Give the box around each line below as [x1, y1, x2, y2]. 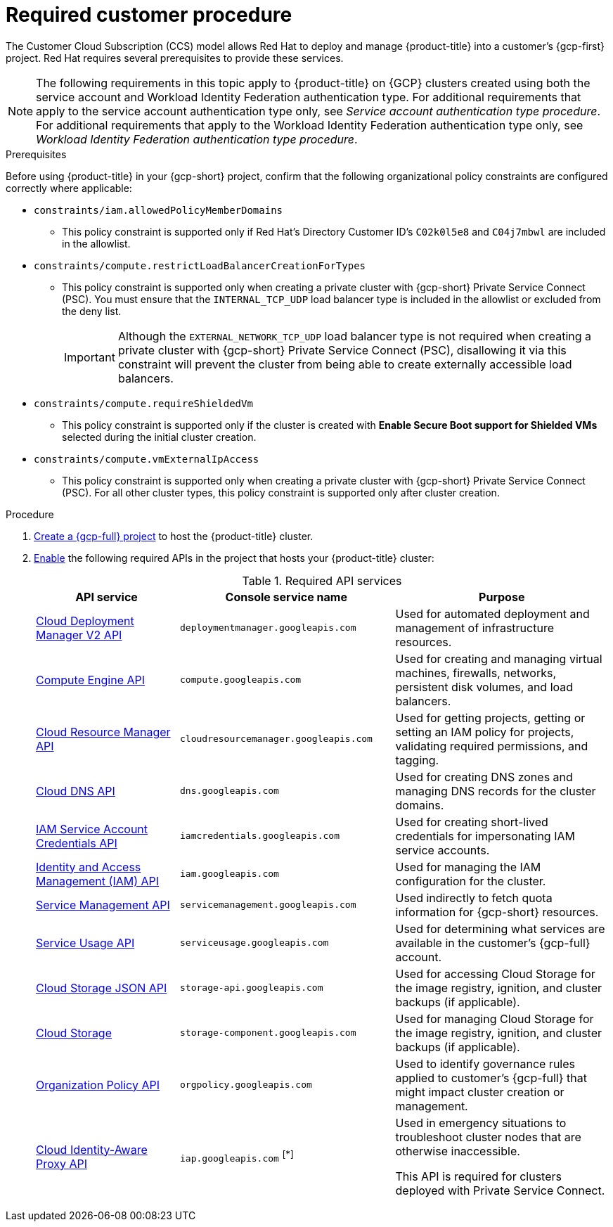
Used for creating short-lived [395, 814, 548, 829]
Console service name [225, 589, 347, 604]
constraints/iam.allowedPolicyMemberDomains [34, 204, 283, 216]
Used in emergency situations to [395, 1115, 567, 1130]
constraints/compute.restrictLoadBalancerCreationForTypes [34, 259, 366, 271]
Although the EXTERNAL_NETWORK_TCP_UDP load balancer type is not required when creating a [117, 328, 592, 343]
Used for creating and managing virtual [395, 651, 602, 666]
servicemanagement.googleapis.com [180, 899, 356, 911]
